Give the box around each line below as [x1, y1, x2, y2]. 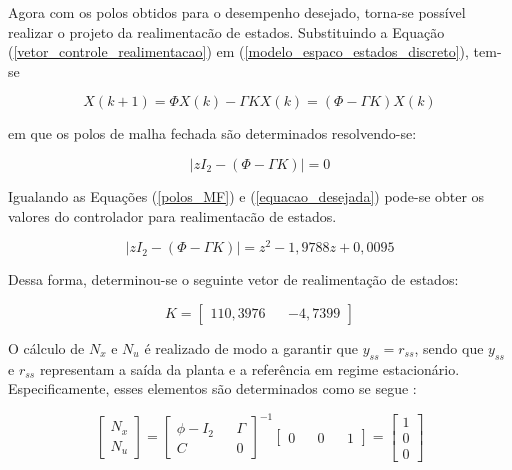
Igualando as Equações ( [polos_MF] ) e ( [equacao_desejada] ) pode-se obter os [8, 185, 485, 206]
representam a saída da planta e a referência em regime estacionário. [39, 358, 460, 379]
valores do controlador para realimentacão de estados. [8, 205, 337, 226]
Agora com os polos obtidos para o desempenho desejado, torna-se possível [8, 2, 466, 22]
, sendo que [414, 337, 484, 358]
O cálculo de [8, 337, 85, 358]
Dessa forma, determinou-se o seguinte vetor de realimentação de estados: [8, 269, 459, 290]
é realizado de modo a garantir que [144, 337, 358, 358]
